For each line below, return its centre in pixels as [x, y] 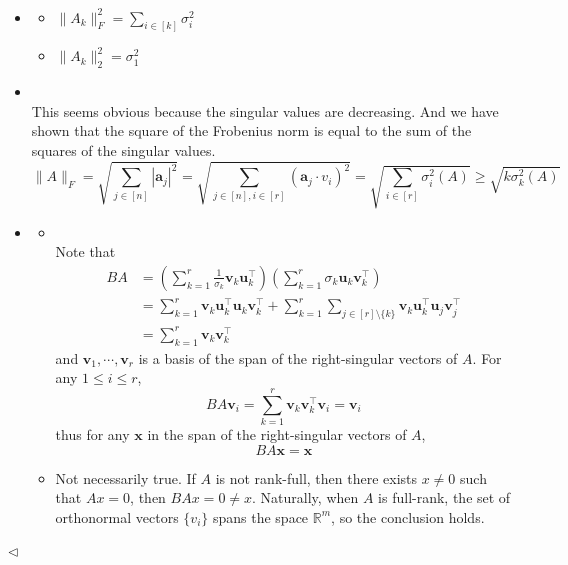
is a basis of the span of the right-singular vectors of [298, 357]
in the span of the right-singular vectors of [277, 433]
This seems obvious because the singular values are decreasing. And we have [265, 110]
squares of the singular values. [123, 150]
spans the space [260, 516]
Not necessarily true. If [125, 477]
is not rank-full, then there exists [316, 477]
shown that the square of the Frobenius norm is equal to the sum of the [251, 130]
